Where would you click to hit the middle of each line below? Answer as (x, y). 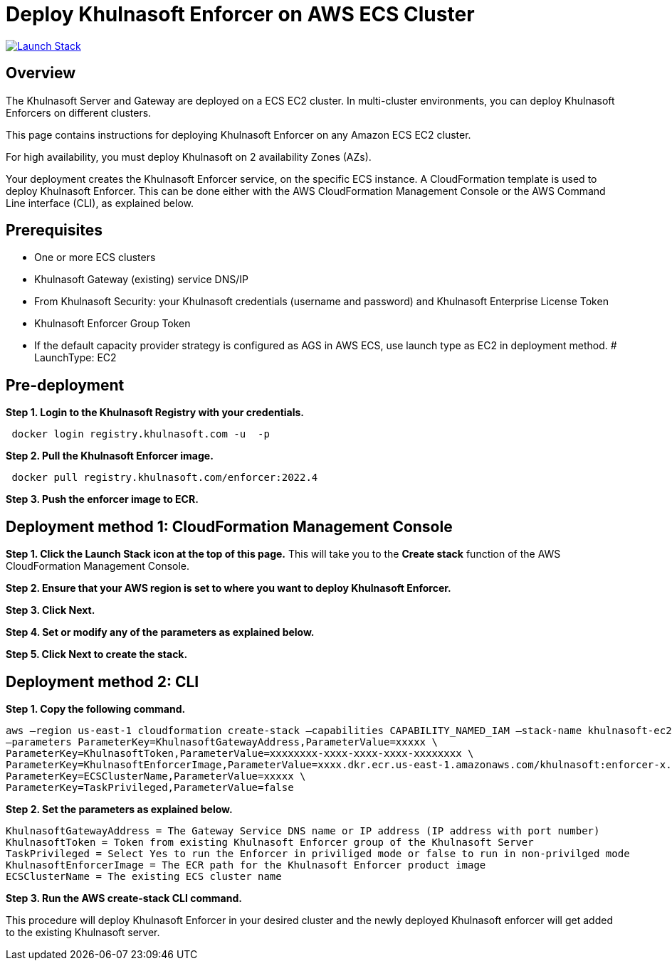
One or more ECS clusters (95, 258)
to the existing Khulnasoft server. (83, 932)
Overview (41, 73)
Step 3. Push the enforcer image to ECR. (102, 499)
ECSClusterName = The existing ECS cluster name (144, 876)
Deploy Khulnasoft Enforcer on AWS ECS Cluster (240, 14)
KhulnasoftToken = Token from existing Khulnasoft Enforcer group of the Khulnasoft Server (270, 842)
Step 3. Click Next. (51, 610)
